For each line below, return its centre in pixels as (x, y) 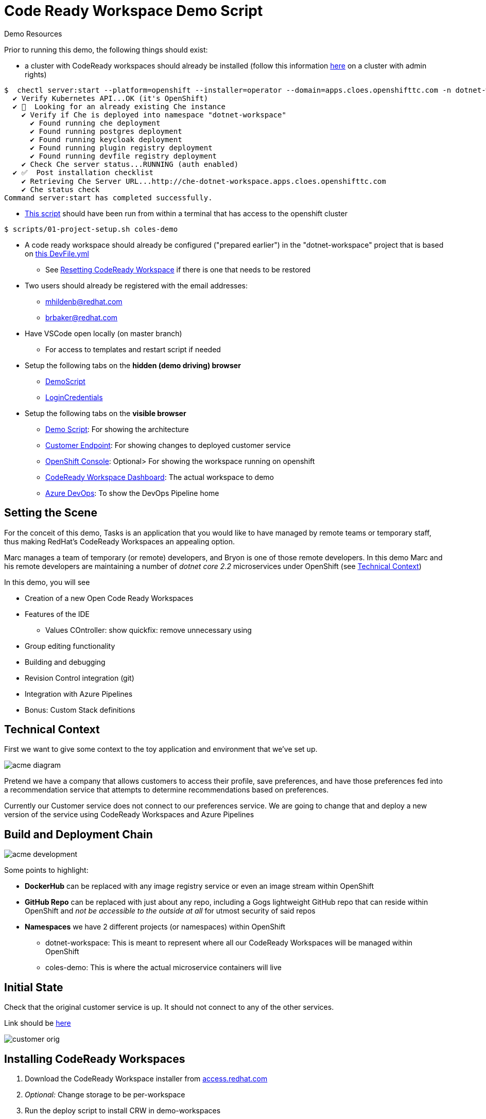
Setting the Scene (51, 513)
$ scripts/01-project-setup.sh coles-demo (91, 229)
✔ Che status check (60, 189)
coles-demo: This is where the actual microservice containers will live (163, 968)
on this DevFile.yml (57, 253)
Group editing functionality (70, 646)
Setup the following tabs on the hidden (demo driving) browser (133, 365)
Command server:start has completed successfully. (108, 197)
